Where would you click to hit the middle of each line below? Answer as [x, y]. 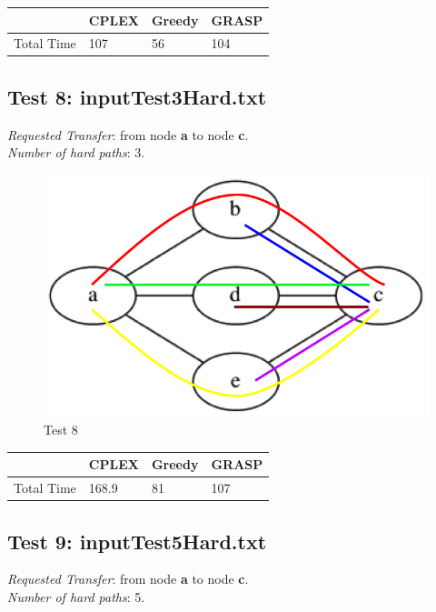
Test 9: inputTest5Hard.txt [137, 541]
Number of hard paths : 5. [76, 596]
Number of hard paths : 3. [76, 152]
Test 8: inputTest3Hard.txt [137, 96]
